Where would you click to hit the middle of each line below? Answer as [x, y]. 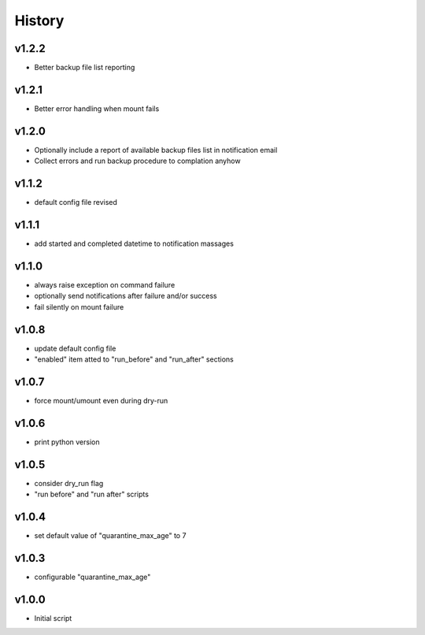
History [39, 20]
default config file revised [76, 202]
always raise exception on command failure [105, 284]
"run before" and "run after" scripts [92, 494]
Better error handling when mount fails [97, 108]
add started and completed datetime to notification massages [134, 243]
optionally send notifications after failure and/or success [126, 296]
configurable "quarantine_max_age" [92, 577]
